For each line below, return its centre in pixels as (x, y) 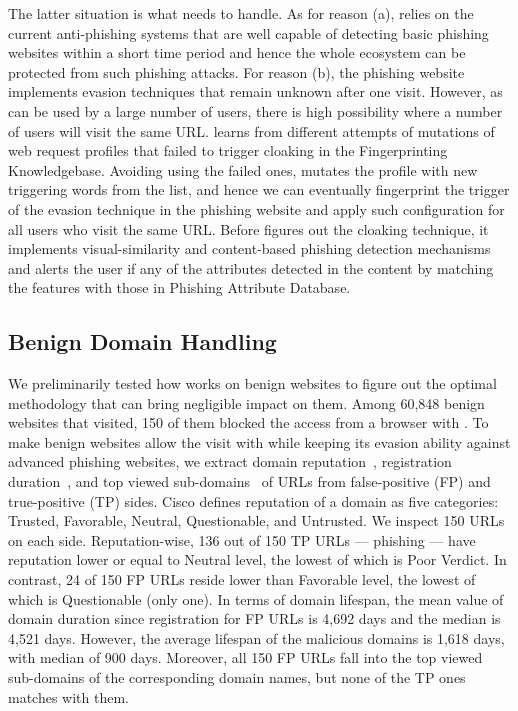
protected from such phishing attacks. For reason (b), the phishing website (236, 71)
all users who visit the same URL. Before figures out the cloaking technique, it (248, 228)
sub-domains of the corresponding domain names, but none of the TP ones (237, 677)
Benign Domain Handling (142, 341)
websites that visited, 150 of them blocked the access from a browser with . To (248, 422)
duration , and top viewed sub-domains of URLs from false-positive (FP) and (249, 481)
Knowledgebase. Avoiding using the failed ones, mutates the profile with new (243, 169)
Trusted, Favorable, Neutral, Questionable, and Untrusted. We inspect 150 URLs (256, 520)
